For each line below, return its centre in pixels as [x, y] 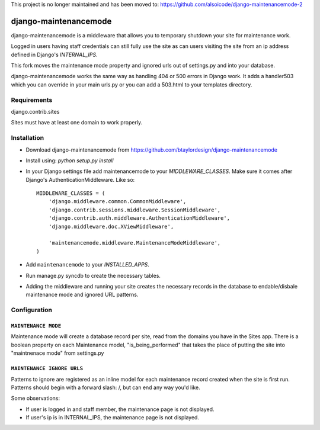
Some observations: [36, 398]
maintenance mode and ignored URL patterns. [82, 295]
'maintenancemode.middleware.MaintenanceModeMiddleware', [135, 243]
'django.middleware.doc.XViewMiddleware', [111, 226]
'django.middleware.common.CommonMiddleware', [117, 202]
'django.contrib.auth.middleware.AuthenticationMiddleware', [139, 218]
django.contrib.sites [35, 112]
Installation [28, 138]
